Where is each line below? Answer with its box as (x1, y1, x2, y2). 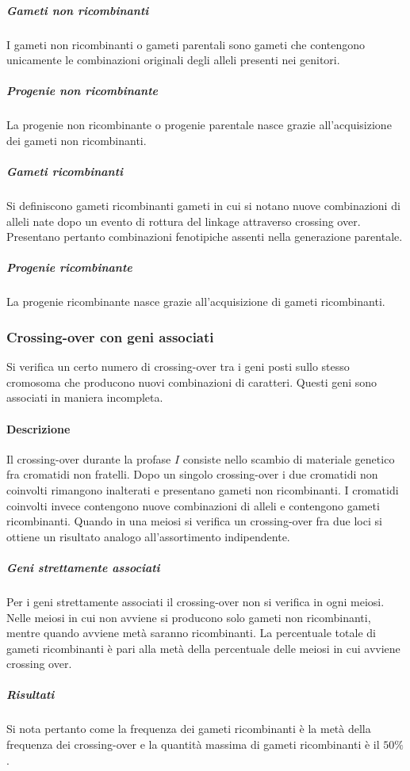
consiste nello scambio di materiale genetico (182, 450, 395, 467)
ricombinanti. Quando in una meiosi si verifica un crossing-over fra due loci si (6, 513, 382, 529)
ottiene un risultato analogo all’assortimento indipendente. (6, 528, 290, 544)
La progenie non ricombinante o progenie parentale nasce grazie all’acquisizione (6, 116, 392, 133)
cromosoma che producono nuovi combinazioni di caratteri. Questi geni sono (6, 373, 377, 390)
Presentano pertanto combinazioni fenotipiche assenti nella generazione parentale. (6, 228, 403, 245)
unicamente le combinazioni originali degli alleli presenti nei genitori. (6, 52, 340, 68)
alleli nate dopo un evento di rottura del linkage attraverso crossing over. (6, 212, 361, 229)
